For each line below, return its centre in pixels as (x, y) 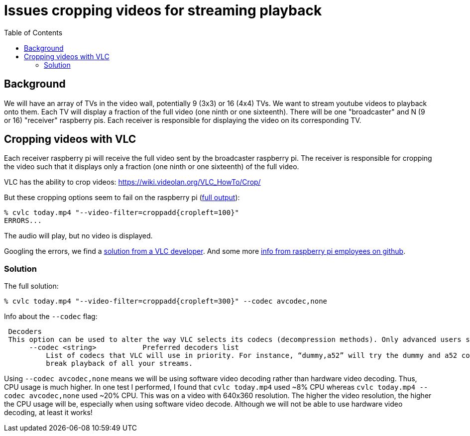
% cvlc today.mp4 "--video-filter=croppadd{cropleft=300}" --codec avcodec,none (166, 301)
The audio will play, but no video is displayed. (78, 236)
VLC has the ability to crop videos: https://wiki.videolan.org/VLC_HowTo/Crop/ (132, 182)
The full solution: (31, 286)
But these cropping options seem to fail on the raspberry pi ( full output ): (122, 198)
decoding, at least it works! (48, 413)
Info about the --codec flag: (51, 317)
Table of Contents (33, 32)
